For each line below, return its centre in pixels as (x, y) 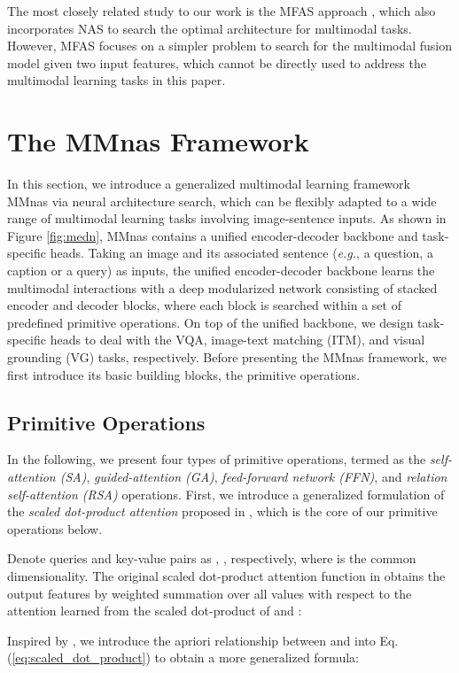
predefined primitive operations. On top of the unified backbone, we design (210, 322)
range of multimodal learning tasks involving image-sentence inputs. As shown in (227, 218)
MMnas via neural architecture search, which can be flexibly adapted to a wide (222, 201)
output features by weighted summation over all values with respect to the (210, 593)
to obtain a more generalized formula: (257, 658)
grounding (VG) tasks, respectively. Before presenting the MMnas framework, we (227, 357)
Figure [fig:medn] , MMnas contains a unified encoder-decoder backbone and (213, 235)
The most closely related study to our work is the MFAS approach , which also (222, 11)
